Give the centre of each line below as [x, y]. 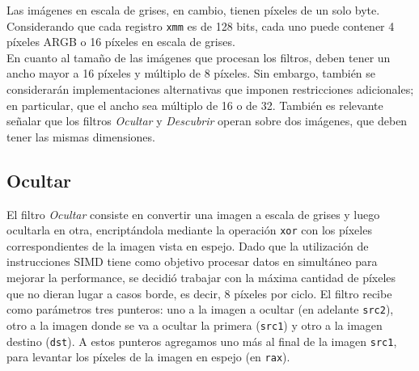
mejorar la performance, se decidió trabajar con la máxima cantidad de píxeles [201, 278]
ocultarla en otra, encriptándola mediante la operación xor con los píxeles [189, 230]
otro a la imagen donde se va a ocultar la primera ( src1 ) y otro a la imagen [195, 325]
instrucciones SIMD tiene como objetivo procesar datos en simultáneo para [192, 261]
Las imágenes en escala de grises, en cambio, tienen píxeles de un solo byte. [193, 10]
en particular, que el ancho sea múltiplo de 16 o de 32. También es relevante [195, 105]
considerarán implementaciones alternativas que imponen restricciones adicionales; [210, 89]
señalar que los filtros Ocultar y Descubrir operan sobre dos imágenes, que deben [207, 121]
